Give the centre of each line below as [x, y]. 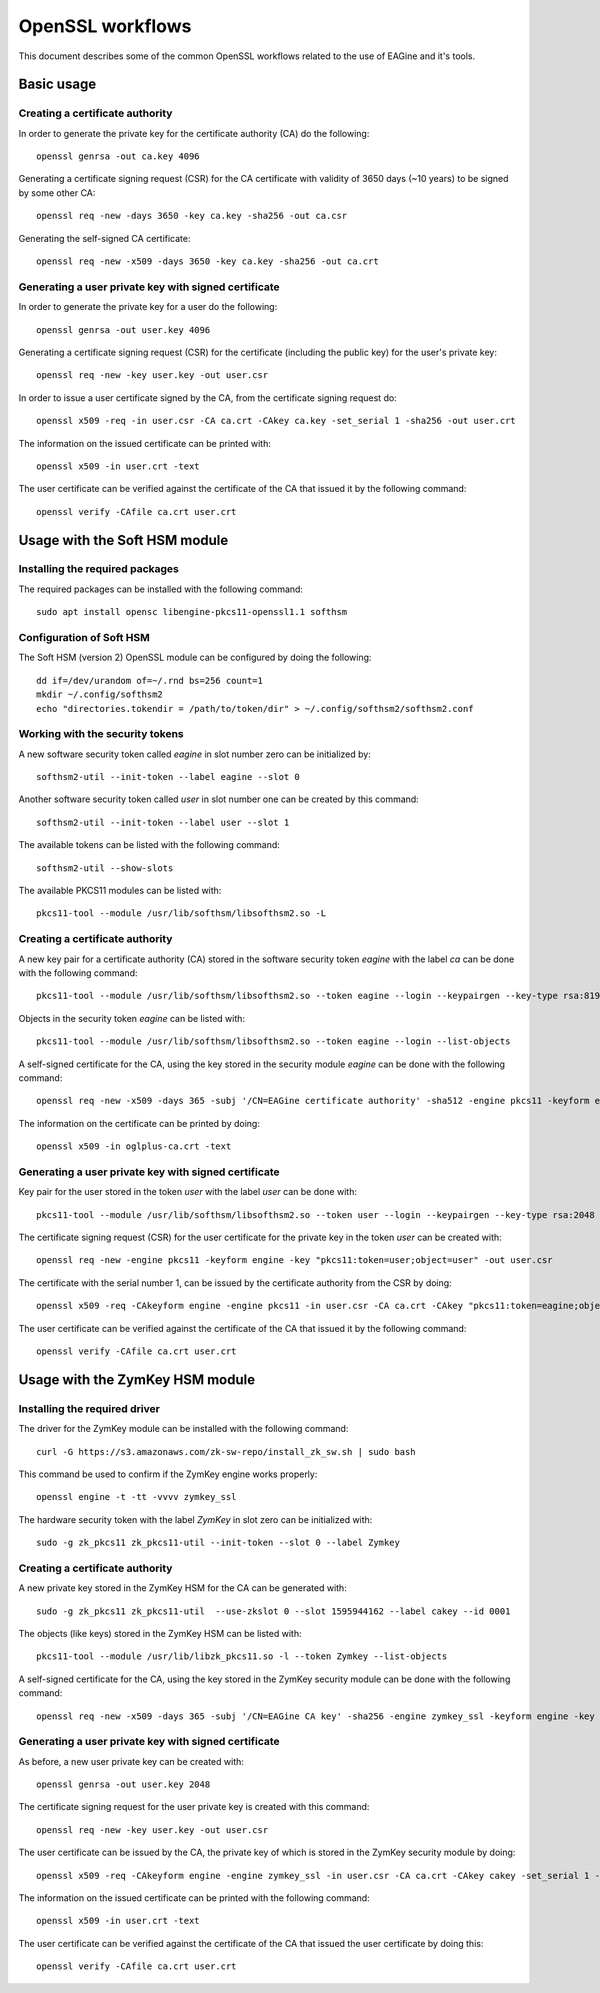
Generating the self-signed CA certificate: [104, 238]
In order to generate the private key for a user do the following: [148, 307]
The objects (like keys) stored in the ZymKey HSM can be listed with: [160, 1633]
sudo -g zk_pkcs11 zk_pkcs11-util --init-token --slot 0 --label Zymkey [218, 1543]
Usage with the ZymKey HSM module [137, 1379]
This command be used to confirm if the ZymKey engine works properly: [168, 1474]
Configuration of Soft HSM [84, 638]
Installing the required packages [98, 569]
